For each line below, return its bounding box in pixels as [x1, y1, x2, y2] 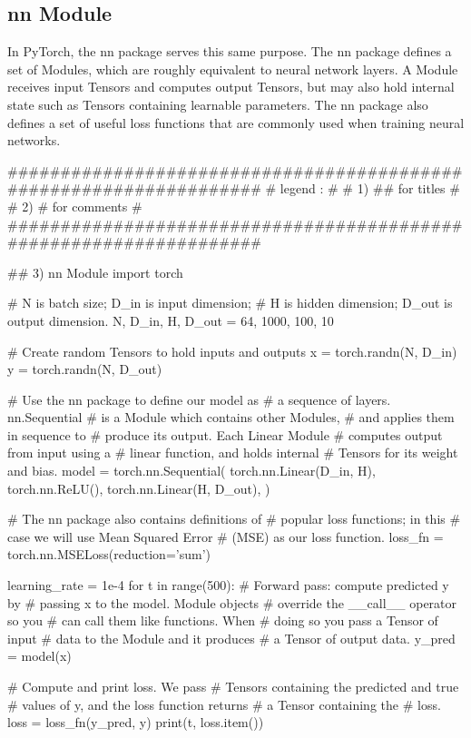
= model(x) [7, 646, 72, 665]
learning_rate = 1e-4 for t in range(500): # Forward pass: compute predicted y [7, 576, 449, 595]
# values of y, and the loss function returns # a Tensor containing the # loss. [7, 694, 441, 713]
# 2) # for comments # [7, 196, 142, 215]
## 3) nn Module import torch [7, 262, 183, 281]
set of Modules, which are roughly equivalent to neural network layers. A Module [7, 59, 458, 78]
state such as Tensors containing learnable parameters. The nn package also [7, 94, 428, 113]
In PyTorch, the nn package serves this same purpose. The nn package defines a [7, 42, 452, 61]
